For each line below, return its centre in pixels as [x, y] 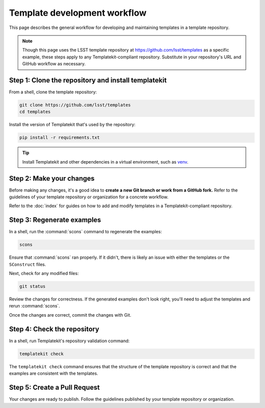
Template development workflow [78, 13]
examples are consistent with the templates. [53, 374]
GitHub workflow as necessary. [54, 64]
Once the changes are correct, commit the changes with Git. [70, 315]
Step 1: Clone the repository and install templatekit [88, 80]
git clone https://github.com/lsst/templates [75, 105]
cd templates [35, 112]
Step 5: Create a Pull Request [54, 387]
